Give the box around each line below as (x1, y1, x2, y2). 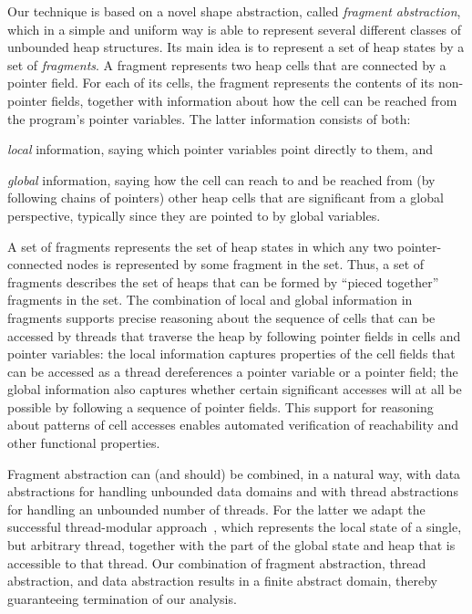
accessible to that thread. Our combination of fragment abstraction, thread (7, 553, 426, 572)
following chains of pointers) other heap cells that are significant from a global (7, 188, 444, 207)
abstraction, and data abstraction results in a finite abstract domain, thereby (7, 571, 437, 590)
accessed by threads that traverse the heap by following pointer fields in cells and (7, 326, 461, 345)
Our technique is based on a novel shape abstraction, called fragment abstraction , (7, 2, 461, 20)
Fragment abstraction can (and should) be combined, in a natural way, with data (7, 463, 461, 483)
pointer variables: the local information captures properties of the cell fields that (7, 344, 456, 363)
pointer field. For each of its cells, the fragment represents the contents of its (7, 73, 435, 92)
